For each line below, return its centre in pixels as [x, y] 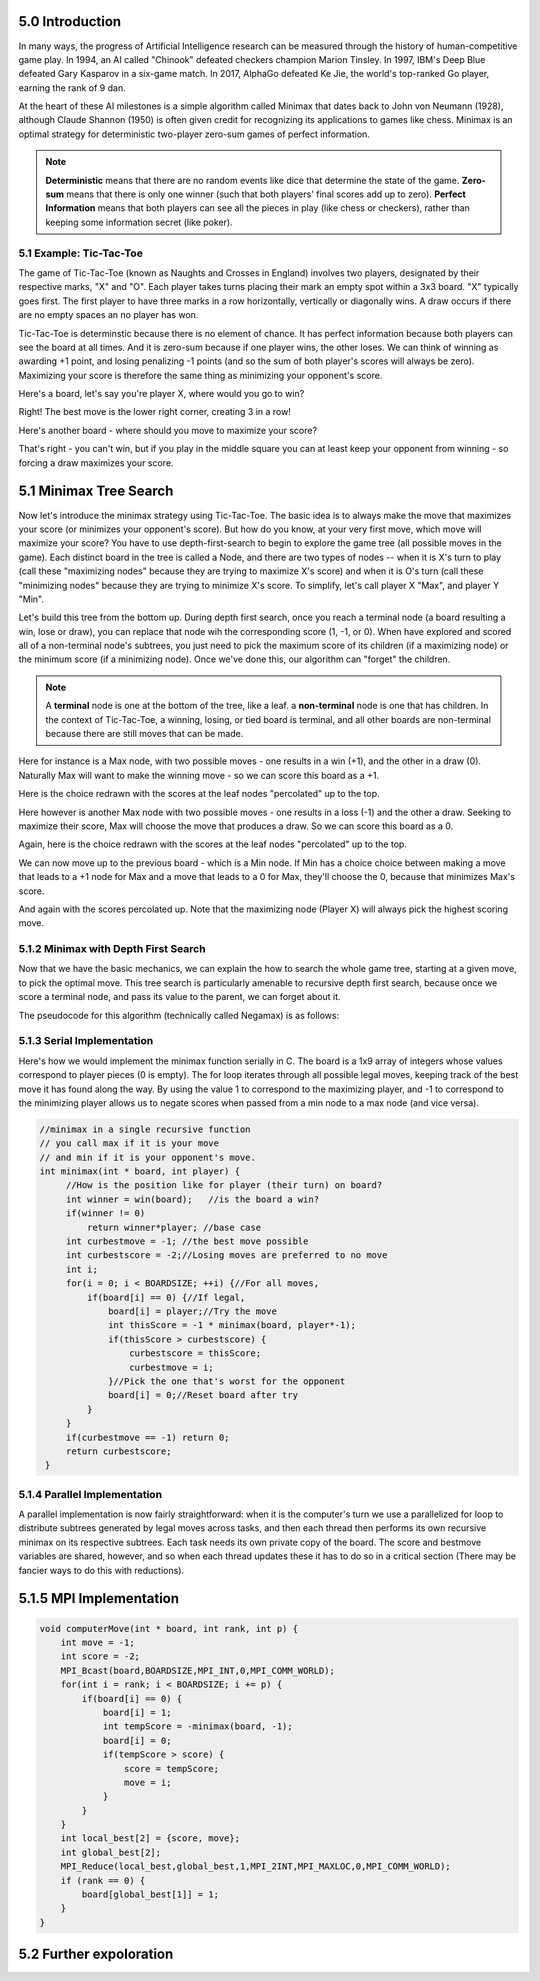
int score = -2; [100, 1656]
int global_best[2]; [111, 1852]
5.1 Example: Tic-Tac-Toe [81, 253]
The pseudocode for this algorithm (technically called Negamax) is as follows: [179, 1015]
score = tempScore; [171, 1768]
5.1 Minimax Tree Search [96, 491]
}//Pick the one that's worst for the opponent [227, 1381]
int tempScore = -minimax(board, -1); [198, 1726]
